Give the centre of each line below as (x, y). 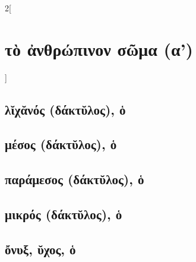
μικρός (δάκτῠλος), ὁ (64, 214)
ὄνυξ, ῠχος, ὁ (40, 249)
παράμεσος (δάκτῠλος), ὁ (75, 179)
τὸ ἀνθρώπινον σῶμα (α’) (99, 48)
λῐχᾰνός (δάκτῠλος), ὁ (65, 109)
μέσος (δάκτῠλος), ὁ (61, 144)
